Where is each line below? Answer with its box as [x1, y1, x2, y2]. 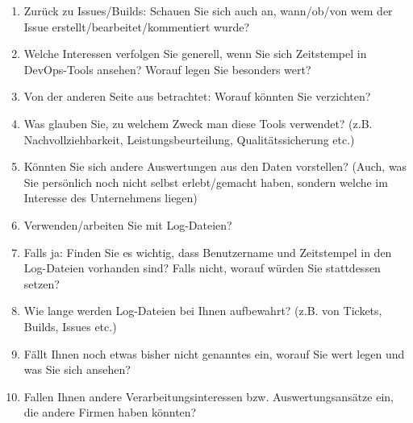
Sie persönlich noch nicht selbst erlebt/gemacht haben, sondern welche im [23, 173, 388, 190]
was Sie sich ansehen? [23, 361, 131, 378]
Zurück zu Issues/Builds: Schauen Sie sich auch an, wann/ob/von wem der [23, 2, 393, 19]
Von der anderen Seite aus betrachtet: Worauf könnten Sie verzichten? [23, 88, 371, 105]
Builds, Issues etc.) [23, 317, 117, 334]
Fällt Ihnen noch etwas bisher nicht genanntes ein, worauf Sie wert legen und [23, 345, 405, 362]
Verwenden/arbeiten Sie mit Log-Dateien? [23, 216, 232, 233]
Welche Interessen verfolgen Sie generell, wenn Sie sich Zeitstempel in [23, 45, 367, 62]
